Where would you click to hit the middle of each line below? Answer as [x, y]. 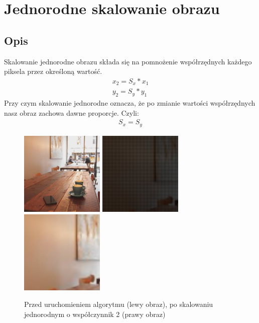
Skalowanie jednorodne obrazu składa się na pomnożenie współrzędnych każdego [128, 61]
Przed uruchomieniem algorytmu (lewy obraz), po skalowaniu [119, 304]
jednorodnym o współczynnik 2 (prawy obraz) [95, 314]
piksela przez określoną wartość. [53, 71]
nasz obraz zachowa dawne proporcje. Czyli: [72, 112]
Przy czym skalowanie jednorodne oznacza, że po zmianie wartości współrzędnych [130, 103]
